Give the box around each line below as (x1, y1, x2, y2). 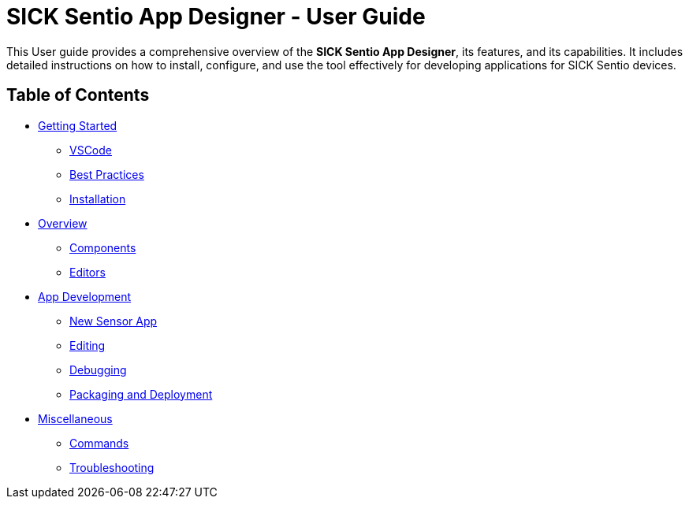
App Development (38, 289, 132, 303)
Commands (69, 436, 129, 450)
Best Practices (69, 167, 144, 181)
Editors (69, 265, 106, 279)
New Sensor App (69, 314, 158, 328)
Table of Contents (6, 85, 150, 106)
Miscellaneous (38, 411, 113, 425)
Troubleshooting (69, 460, 155, 474)
